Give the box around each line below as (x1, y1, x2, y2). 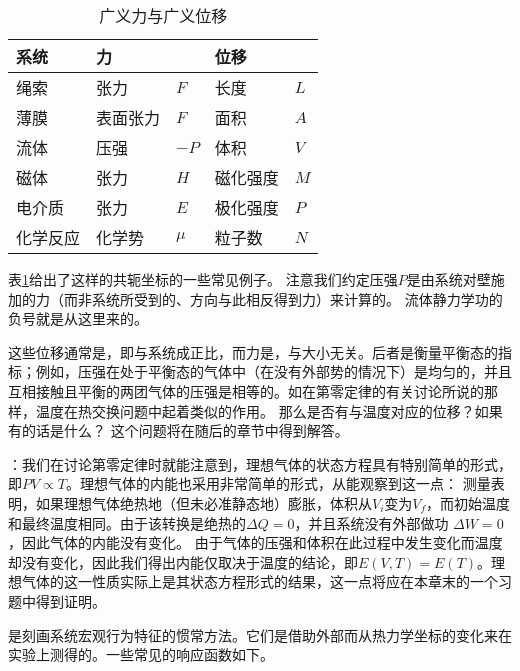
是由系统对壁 (406, 269, 491, 289)
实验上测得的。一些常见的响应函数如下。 (8, 644, 274, 665)
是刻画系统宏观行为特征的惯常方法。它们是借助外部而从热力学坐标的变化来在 (8, 624, 512, 645)
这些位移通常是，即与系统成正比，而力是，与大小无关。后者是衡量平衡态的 (8, 341, 498, 362)
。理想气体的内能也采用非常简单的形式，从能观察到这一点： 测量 (66, 473, 491, 494)
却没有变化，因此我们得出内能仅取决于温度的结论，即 (8, 551, 358, 572)
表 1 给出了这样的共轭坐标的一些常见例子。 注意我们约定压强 (8, 269, 398, 289)
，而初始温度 (426, 492, 511, 513)
